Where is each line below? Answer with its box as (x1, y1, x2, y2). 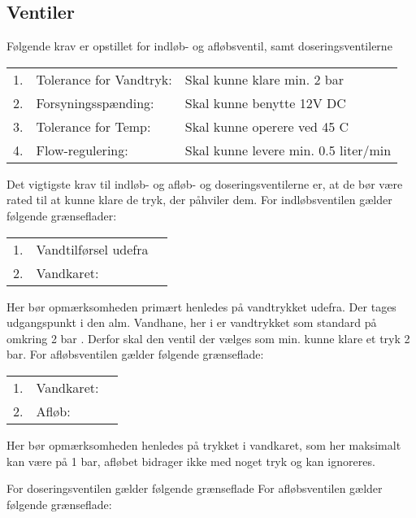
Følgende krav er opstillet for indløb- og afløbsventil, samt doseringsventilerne (6, 37, 392, 54)
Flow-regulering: (36, 140, 128, 159)
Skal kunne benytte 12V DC (184, 93, 346, 112)
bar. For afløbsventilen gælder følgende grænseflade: (6, 346, 264, 363)
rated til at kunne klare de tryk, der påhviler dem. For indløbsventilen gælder (6, 191, 392, 208)
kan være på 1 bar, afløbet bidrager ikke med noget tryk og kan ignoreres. (6, 452, 375, 469)
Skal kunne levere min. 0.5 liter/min (184, 140, 392, 159)
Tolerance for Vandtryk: (36, 69, 172, 89)
